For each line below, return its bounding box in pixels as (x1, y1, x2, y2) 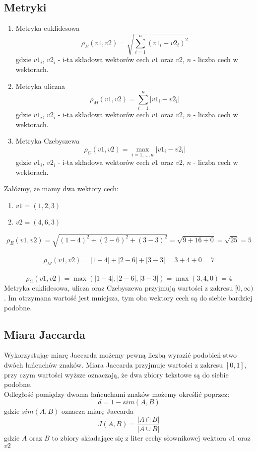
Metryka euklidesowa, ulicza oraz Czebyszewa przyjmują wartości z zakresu (4, 283, 233, 293)
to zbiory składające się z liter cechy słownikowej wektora (52, 432, 227, 443)
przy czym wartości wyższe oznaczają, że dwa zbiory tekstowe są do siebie (4, 369, 229, 379)
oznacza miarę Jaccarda (62, 406, 133, 416)
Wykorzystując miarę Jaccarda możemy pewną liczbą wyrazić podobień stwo (4, 350, 237, 360)
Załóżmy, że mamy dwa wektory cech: (4, 183, 119, 194)
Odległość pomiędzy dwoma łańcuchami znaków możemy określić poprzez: (4, 388, 230, 399)
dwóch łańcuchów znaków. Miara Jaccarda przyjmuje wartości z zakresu (4, 359, 223, 370)
